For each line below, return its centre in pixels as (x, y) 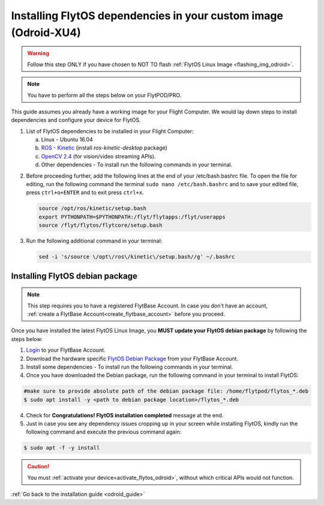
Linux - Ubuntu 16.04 (67, 140)
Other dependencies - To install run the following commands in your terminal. (137, 165)
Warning (38, 53)
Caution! (38, 467)
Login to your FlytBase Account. (66, 350)
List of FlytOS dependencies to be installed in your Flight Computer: (110, 131)
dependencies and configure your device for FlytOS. (76, 120)
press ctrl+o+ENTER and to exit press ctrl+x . (85, 193)
